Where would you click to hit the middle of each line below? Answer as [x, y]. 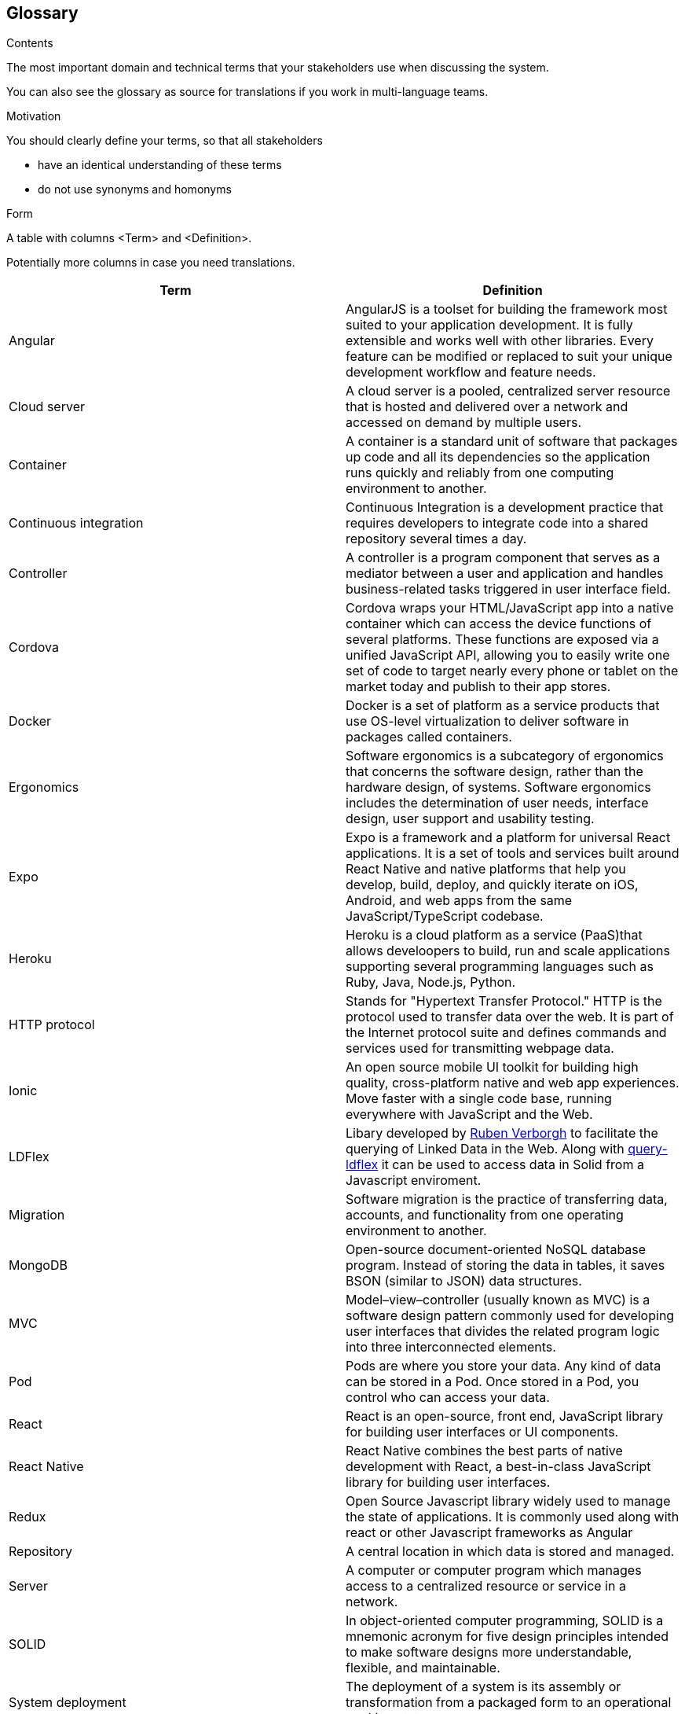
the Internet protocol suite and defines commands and [506, 1033]
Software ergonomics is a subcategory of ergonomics [505, 756]
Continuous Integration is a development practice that [505, 508]
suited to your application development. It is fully [489, 325]
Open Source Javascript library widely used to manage [508, 1501]
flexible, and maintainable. [423, 1668]
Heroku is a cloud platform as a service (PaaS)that [494, 935]
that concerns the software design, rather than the [495, 772]
